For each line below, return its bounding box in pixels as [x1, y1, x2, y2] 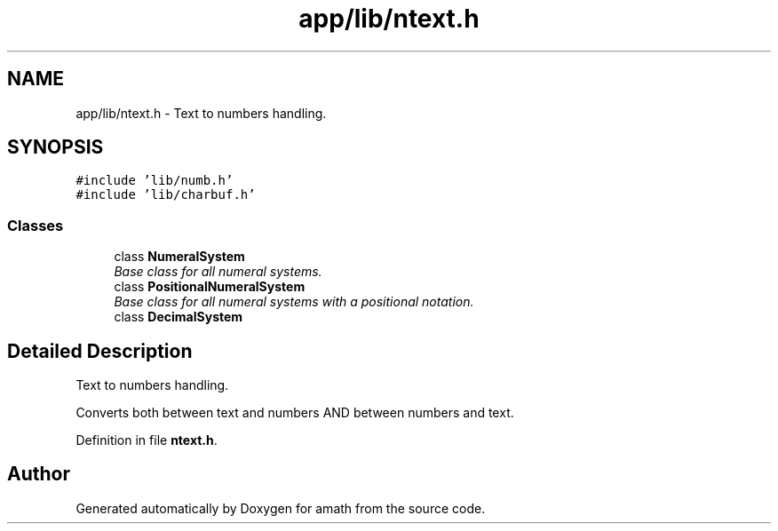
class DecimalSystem [114, 309, 243, 325]
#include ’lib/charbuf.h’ [75, 187, 256, 202]
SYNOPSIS [7, 136, 104, 159]
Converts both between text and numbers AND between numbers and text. [75, 405, 514, 421]
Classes [7, 216, 64, 234]
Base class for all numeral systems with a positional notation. [114, 294, 474, 310]
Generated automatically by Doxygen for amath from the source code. [75, 500, 486, 516]
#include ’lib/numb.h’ [75, 173, 234, 188]
